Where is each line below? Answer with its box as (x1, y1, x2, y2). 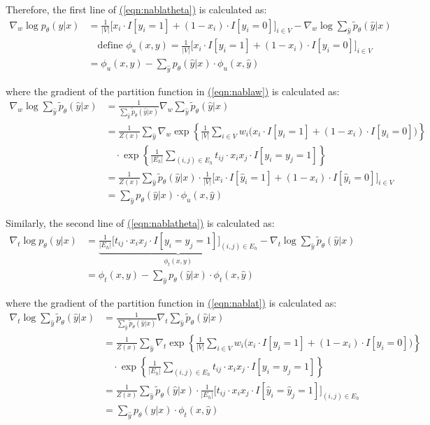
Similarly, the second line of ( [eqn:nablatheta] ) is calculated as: (6, 216, 275, 230)
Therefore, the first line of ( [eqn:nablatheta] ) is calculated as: (6, 2, 267, 16)
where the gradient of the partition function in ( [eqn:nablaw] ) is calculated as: (6, 83, 340, 98)
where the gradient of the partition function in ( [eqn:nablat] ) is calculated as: (6, 295, 337, 309)
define (97, 41, 123, 51)
